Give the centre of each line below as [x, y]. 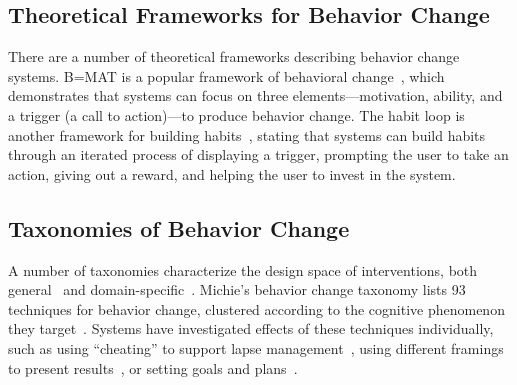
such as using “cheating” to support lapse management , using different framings [256, 347]
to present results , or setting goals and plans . [153, 367]
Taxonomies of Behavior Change [179, 227]
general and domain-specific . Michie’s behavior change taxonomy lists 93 [237, 289]
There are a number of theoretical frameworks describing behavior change [234, 56]
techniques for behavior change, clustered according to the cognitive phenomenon [256, 308]
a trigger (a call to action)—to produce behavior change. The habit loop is [236, 114]
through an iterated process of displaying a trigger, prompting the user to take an [258, 154]
